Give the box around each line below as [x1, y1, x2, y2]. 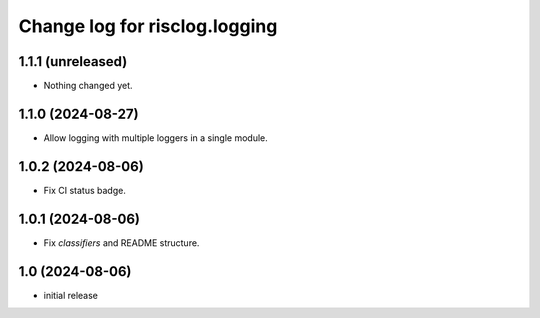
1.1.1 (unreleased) [18, 53, 128, 70]
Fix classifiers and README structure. [43, 236, 200, 249]
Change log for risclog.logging [18, 15, 278, 37]
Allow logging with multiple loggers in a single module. [43, 131, 269, 144]
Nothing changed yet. [43, 80, 134, 92]
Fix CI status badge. [43, 184, 127, 196]
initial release [43, 289, 99, 301]
